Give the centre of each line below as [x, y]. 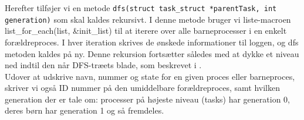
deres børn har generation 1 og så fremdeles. [85, 110]
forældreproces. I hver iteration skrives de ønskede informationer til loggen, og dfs [152, 42]
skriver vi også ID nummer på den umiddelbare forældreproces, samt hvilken [142, 88]
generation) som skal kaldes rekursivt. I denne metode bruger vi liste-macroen [148, 19]
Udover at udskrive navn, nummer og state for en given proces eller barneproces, [150, 76]
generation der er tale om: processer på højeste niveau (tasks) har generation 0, [147, 99]
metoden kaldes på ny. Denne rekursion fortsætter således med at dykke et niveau [152, 53]
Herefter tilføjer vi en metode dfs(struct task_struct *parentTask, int [141, 8]
